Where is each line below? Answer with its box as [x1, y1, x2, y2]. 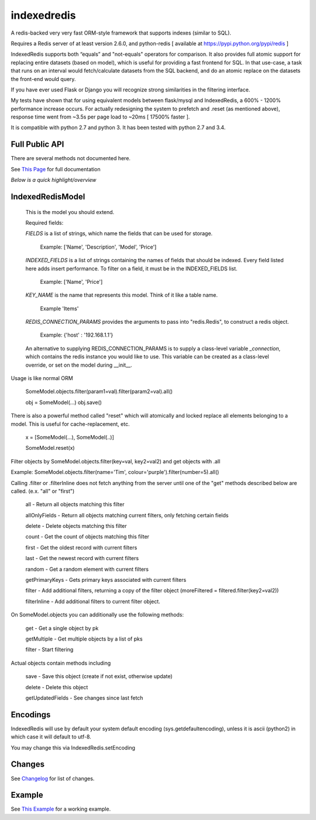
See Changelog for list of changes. [11, 775, 95, 782]
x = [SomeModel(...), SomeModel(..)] [25, 433, 114, 441]
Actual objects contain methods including [11, 659, 111, 666]
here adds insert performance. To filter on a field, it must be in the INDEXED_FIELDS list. [25, 265, 238, 272]
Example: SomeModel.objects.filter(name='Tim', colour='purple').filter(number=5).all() [11, 469, 219, 476]
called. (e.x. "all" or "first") [11, 487, 75, 494]
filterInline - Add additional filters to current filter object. [25, 598, 160, 605]
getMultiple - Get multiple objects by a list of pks [25, 635, 143, 642]
